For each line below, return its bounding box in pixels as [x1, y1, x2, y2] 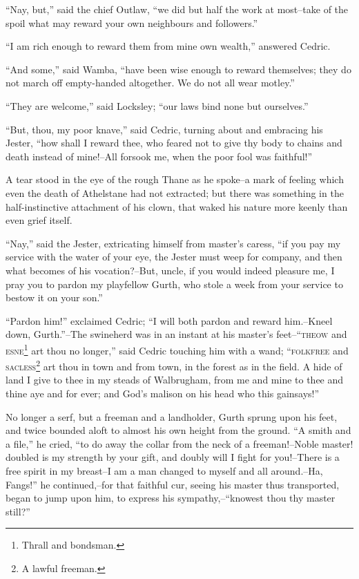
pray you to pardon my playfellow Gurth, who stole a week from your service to [6, 276, 343, 291]
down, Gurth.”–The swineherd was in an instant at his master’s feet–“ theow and [6, 327, 347, 341]
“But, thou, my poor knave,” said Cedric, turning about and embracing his [6, 122, 323, 136]
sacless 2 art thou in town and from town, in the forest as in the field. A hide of [6, 357, 342, 373]
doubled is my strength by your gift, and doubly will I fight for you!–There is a [6, 450, 340, 464]
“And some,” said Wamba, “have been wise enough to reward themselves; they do [6, 61, 351, 76]
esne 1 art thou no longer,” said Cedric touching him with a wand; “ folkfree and [6, 341, 349, 357]
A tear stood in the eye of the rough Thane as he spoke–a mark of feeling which [6, 172, 344, 187]
